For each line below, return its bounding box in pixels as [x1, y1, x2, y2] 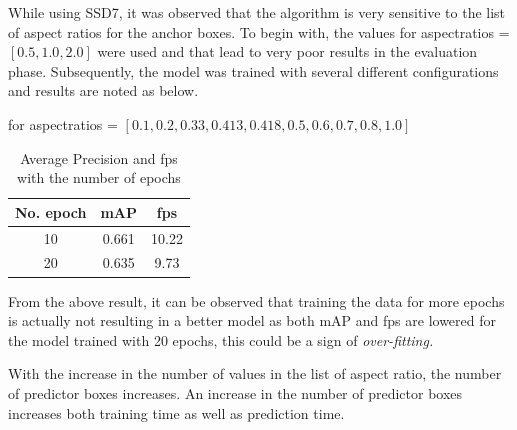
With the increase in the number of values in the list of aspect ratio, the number [8, 363, 502, 384]
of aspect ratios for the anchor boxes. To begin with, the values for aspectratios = [8, 21, 510, 42]
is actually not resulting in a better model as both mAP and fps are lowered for [8, 310, 496, 331]
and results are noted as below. [8, 80, 199, 101]
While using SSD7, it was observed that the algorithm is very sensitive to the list [8, 2, 506, 22]
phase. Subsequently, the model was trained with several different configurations [8, 60, 499, 81]
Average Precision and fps [20, 147, 178, 168]
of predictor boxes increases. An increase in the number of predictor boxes [8, 382, 463, 403]
